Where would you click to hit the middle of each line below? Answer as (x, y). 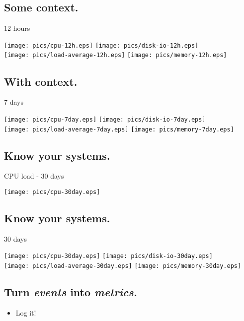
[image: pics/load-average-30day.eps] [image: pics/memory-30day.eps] (123, 266)
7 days (14, 102)
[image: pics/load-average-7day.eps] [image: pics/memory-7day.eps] (119, 129)
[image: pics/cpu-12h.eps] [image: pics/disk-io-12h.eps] (101, 45)
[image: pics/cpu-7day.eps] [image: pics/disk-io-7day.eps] (105, 119)
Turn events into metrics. (71, 292)
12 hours (17, 28)
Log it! (26, 312)
